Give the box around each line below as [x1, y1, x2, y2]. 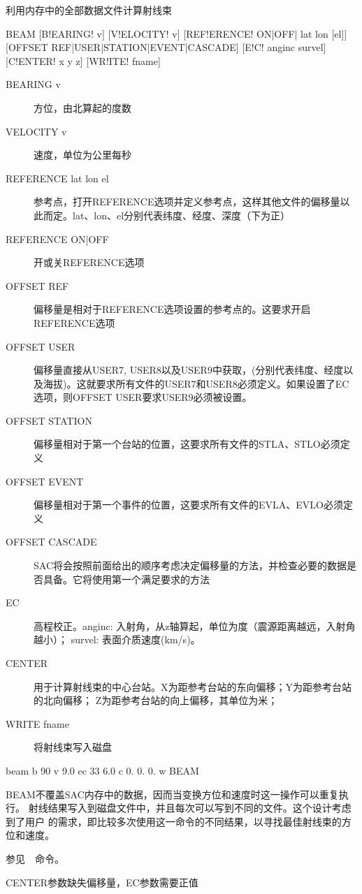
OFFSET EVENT [6, 474, 84, 488]
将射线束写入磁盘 [34, 740, 112, 754]
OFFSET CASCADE [6, 534, 97, 549]
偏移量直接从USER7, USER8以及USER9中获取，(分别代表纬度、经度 [34, 362, 344, 377]
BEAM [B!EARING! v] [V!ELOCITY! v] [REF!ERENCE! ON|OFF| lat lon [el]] [6, 26, 347, 41]
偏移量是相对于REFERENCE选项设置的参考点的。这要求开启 [34, 302, 311, 316]
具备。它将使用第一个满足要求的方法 [43, 571, 210, 586]
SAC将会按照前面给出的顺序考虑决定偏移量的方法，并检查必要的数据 [34, 558, 347, 573]
